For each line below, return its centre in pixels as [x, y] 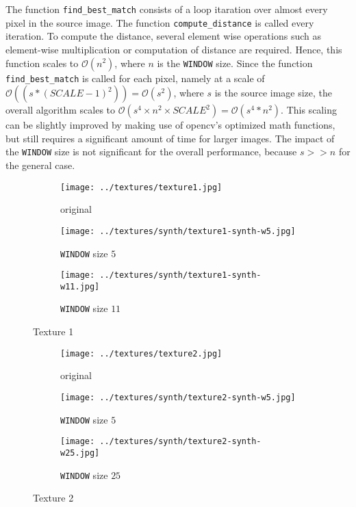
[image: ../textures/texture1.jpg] [141, 187]
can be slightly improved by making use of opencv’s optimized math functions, [170, 125]
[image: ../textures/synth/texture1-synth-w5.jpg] [178, 231]
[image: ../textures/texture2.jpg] [141, 353]
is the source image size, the [274, 93]
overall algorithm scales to [61, 110]
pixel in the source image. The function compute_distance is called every [160, 22]
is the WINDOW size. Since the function [235, 63]
